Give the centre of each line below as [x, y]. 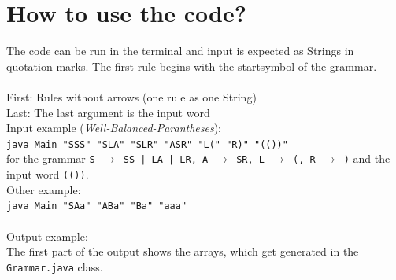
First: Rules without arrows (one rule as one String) [131, 96]
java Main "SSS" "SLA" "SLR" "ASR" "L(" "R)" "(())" [147, 144]
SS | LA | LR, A [166, 160]
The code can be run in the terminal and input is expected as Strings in [180, 51]
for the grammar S [51, 158]
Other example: [44, 189]
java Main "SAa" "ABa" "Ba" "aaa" [97, 206]
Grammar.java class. [55, 266]
